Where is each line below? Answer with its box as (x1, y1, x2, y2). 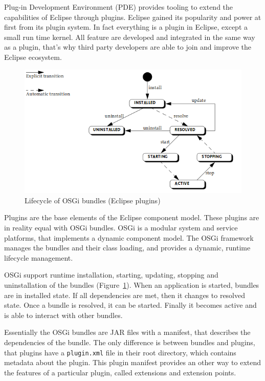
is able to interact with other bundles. (4, 309, 123, 320)
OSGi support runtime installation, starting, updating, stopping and (4, 269, 218, 280)
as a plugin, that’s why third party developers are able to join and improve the (4, 41, 252, 52)
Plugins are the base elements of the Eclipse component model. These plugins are (4, 212, 259, 223)
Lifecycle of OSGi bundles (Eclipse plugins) (25, 195, 161, 205)
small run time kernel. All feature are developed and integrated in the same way (4, 31, 255, 42)
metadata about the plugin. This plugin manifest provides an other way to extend (4, 357, 261, 368)
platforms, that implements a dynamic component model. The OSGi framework (4, 232, 254, 243)
